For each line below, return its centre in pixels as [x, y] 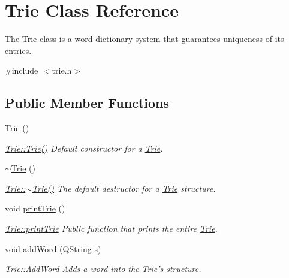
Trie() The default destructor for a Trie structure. [124, 188]
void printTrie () [35, 208]
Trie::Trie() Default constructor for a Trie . [84, 148]
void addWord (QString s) [53, 248]
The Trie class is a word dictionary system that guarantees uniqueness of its [144, 39]
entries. [18, 50]
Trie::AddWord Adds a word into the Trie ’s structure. [103, 269]
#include [22, 70]
